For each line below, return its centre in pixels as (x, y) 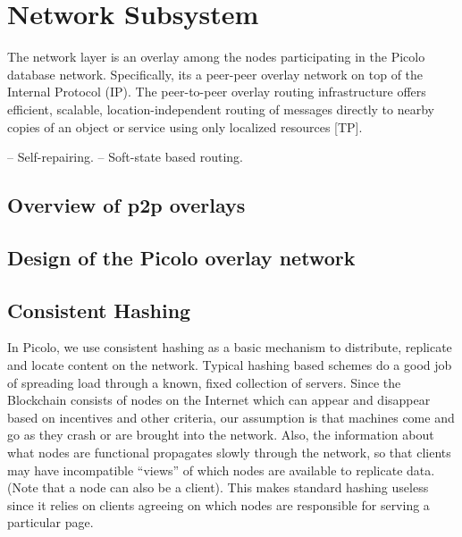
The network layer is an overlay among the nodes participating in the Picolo (216, 57)
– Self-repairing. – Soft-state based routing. (125, 157)
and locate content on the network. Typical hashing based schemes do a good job (230, 365)
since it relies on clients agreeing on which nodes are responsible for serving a (218, 504)
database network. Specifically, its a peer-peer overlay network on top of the (215, 74)
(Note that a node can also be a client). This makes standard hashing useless (218, 487)
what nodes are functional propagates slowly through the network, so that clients (229, 453)
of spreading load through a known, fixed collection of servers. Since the (204, 382)
